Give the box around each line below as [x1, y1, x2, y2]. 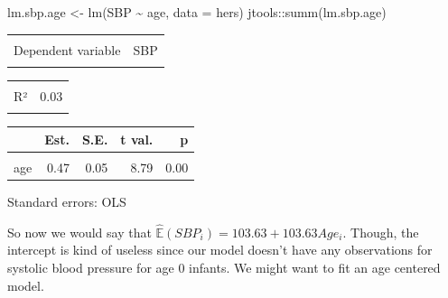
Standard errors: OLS [7, 191, 126, 210]
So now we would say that [7, 222, 152, 241]
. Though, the [342, 222, 419, 241]
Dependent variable [14, 40, 121, 59]
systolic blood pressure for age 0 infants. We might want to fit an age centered [7, 257, 441, 276]
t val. [120, 129, 154, 148]
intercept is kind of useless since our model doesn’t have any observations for [7, 240, 433, 259]
